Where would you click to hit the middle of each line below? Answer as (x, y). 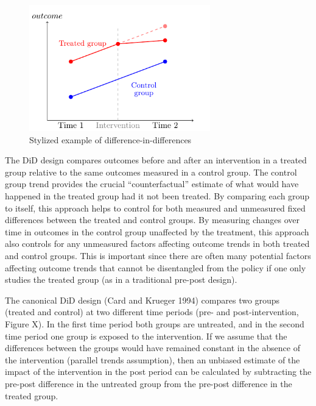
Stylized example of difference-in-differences (111, 139)
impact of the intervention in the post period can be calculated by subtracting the (158, 372)
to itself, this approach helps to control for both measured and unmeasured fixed (155, 208)
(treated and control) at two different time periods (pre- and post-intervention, (152, 312)
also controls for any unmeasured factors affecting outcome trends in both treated (157, 244)
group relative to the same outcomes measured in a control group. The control (151, 172)
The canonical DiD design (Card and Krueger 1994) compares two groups (142, 300)
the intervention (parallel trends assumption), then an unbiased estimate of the (153, 359)
